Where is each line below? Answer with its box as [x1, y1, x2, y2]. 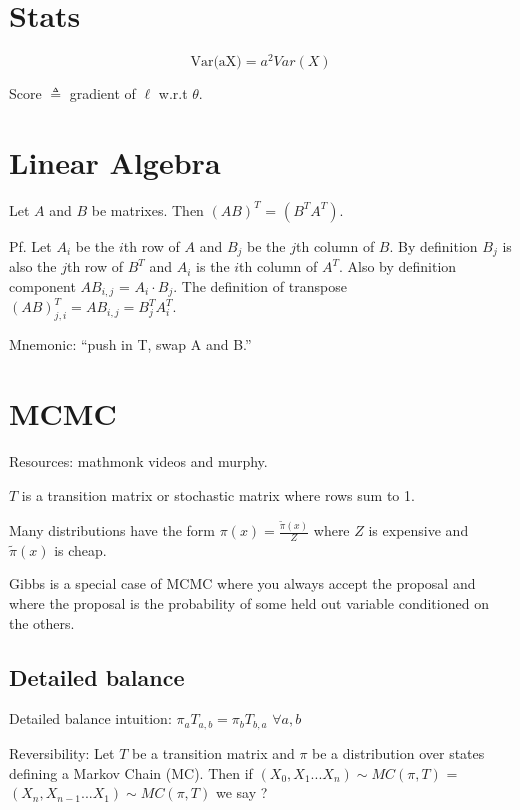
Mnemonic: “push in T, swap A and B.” [9, 334, 252, 355]
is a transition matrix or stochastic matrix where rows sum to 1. [21, 484, 415, 505]
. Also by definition [338, 256, 457, 277]
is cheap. [54, 539, 107, 560]
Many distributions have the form [9, 520, 215, 541]
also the [9, 256, 57, 277]
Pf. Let [9, 235, 52, 256]
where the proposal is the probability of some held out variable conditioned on [9, 593, 489, 614]
